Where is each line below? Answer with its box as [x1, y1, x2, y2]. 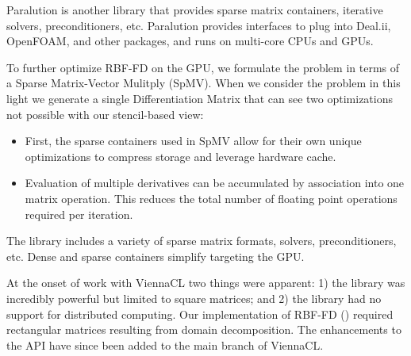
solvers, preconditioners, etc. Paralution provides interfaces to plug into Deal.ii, [6, 17, 391, 33]
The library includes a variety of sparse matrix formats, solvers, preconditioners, [6, 232, 397, 249]
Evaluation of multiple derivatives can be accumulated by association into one [25, 174, 405, 191]
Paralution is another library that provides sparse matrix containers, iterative [6, 2, 383, 17]
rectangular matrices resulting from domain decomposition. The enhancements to [6, 321, 401, 338]
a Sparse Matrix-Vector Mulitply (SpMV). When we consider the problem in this [6, 75, 401, 91]
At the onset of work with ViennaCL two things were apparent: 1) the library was [6, 274, 405, 291]
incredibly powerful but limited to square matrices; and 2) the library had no [6, 289, 382, 306]
